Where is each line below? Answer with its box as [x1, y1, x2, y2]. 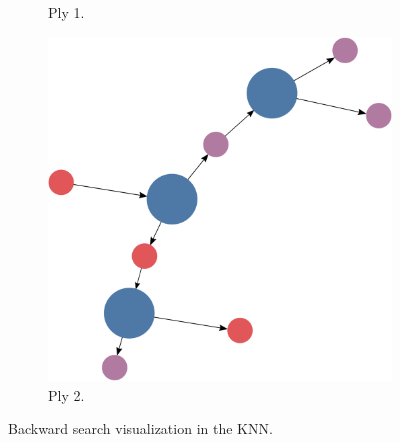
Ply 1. [48, 2, 85, 22]
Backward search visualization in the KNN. [8, 418, 273, 439]
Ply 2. [48, 384, 85, 405]
